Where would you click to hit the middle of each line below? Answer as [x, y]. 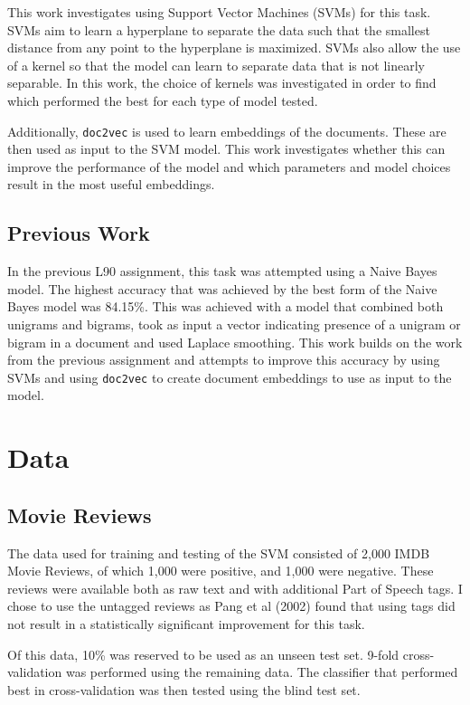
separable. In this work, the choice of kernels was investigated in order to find [222, 83]
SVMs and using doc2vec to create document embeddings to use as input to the [230, 377]
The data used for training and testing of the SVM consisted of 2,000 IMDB [219, 553]
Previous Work [79, 233]
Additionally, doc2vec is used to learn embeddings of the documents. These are [227, 131]
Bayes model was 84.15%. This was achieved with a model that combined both [226, 306]
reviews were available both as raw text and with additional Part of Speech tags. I [235, 588]
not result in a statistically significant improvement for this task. [186, 623]
